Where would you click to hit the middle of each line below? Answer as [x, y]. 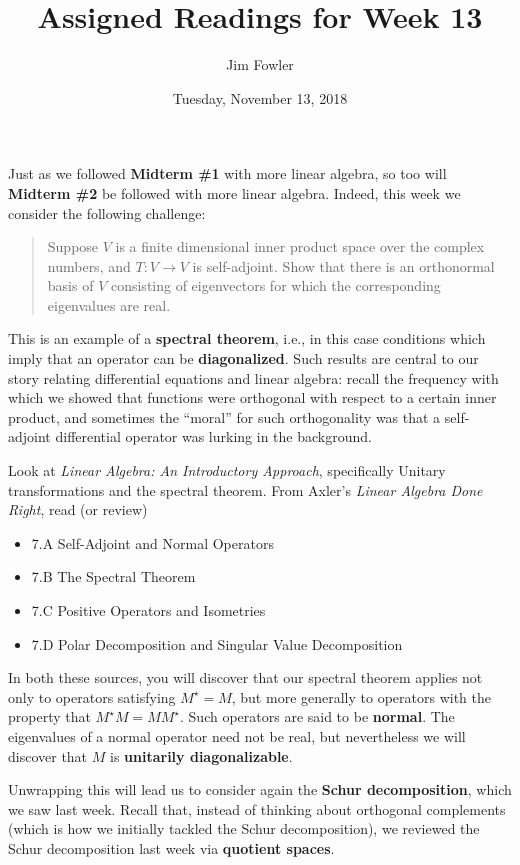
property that [49, 716]
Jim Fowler [260, 64]
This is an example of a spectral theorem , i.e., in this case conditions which [247, 338]
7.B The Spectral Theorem [113, 576]
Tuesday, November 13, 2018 [260, 97]
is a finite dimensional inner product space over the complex [300, 246]
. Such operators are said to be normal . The [317, 716]
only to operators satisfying [92, 696]
